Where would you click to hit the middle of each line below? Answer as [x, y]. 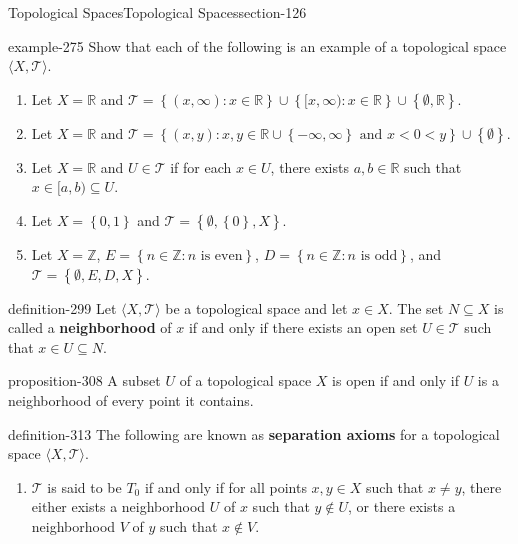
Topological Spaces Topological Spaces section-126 [157, 12]
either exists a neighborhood [118, 506]
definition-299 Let [62, 307]
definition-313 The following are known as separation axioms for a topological [254, 433]
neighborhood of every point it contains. [131, 399]
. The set [416, 307]
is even [221, 255]
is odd [379, 255]
